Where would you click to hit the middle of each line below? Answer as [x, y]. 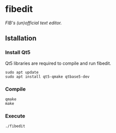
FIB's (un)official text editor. [33, 23]
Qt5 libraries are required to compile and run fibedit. [58, 63]
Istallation [21, 38]
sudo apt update [22, 72]
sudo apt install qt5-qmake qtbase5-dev [48, 77]
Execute [15, 116]
